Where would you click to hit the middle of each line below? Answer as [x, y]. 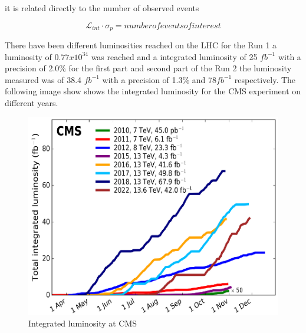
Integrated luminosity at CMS [83, 323]
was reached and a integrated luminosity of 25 [174, 56]
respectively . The [265, 79]
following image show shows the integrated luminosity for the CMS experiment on [153, 91]
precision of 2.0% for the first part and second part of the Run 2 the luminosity [148, 68]
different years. [32, 103]
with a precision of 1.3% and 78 [159, 79]
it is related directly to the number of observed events [102, 8]
